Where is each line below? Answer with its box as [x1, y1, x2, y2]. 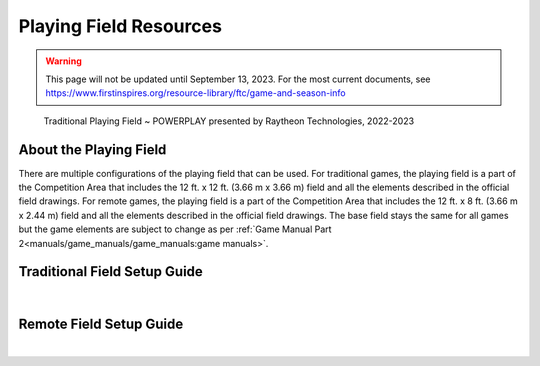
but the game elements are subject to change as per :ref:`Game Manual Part [18, 223, 332, 235]
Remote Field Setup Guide [18, 316, 184, 333]
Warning [45, 55, 82, 67]
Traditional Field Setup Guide [18, 263, 204, 280]
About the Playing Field [18, 141, 167, 158]
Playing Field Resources [18, 15, 222, 37]
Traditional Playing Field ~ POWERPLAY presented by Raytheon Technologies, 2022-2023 [43, 115, 415, 127]
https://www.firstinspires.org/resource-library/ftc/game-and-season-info [45, 87, 346, 99]
